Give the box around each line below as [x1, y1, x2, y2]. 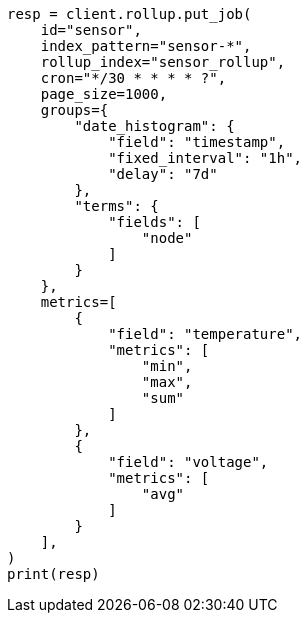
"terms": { [74, 198, 159, 214]
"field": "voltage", [108, 454, 269, 470]
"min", [141, 358, 193, 374]
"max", [141, 374, 193, 390]
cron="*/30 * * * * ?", [40, 70, 227, 86]
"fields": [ [108, 214, 201, 230]
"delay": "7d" [108, 166, 218, 182]
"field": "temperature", [108, 326, 303, 342]
